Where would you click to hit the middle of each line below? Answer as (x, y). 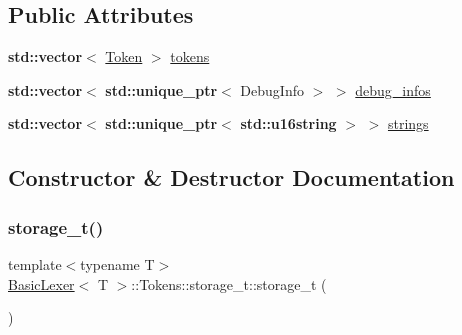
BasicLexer (41, 283)
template (35, 263)
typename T (117, 263)
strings (408, 123)
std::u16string (288, 123)
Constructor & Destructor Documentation (231, 177)
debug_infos (393, 89)
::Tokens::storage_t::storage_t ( (229, 283)
